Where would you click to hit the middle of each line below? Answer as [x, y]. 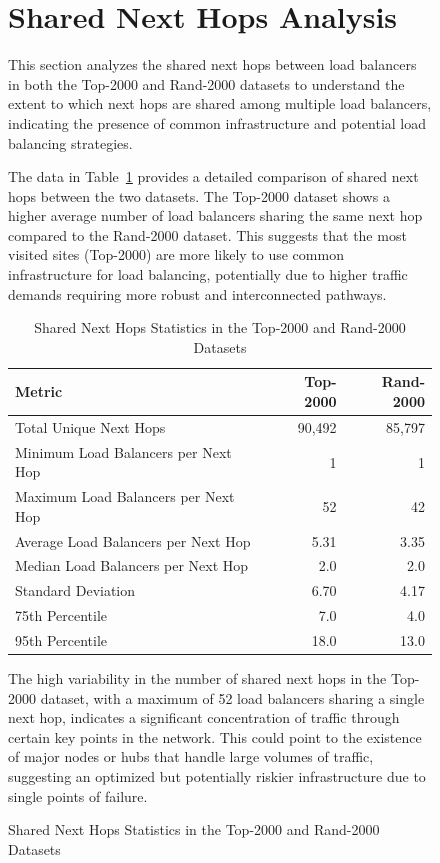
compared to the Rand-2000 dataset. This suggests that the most [207, 234]
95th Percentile [61, 639]
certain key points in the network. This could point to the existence [215, 736]
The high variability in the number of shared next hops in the [197, 678]
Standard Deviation [75, 590]
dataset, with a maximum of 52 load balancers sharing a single [232, 697]
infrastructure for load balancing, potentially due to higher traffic [208, 274]
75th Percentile [61, 615]
